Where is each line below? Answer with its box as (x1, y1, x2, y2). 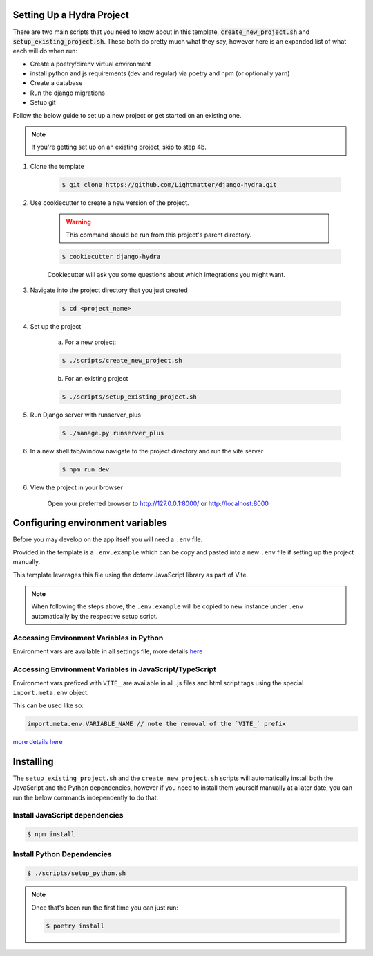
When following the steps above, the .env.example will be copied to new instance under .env (31, 602, 304, 611)
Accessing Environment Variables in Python (12, 633, 164, 642)
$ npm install (27, 831, 75, 838)
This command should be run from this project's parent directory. (66, 231, 252, 239)
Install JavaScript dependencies (12, 811, 124, 820)
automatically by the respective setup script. (31, 612, 158, 620)
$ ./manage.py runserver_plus (61, 429, 164, 438)
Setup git (30, 98, 57, 107)
